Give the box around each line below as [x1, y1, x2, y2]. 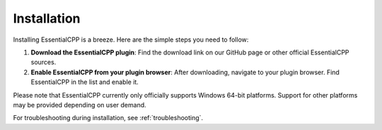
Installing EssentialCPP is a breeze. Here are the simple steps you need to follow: [13, 35, 249, 44]
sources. [30, 58, 57, 66]
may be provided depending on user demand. [13, 100, 146, 109]
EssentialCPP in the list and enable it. [30, 78, 139, 86]
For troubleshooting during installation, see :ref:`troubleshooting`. [13, 114, 204, 122]
